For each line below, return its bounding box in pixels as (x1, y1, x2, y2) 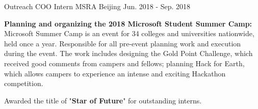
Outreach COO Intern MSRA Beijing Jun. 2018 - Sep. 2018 (4, 1, 191, 11)
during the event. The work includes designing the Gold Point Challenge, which (4, 48, 253, 59)
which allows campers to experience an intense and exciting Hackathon (4, 68, 226, 78)
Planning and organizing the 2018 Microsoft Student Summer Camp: (4, 18, 252, 29)
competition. (4, 78, 43, 89)
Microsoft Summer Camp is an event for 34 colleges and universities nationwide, (4, 28, 254, 39)
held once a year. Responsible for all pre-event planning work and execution (4, 38, 241, 48)
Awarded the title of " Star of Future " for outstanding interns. (4, 95, 202, 105)
